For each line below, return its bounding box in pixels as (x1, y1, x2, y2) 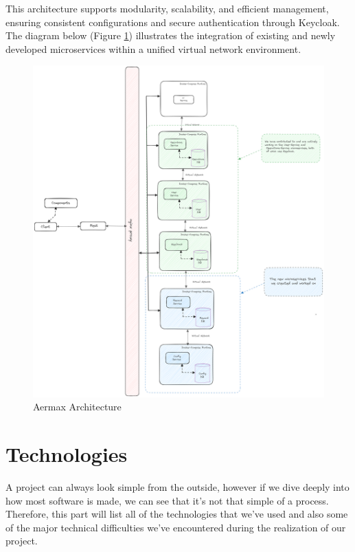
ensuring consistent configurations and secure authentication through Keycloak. (5, 14, 340, 29)
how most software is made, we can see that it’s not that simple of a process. (5, 493, 329, 507)
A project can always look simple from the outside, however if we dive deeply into (5, 480, 350, 494)
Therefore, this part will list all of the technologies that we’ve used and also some (5, 507, 348, 521)
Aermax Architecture (33, 399, 122, 414)
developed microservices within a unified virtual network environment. (5, 41, 301, 56)
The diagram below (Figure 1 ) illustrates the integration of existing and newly (5, 28, 336, 43)
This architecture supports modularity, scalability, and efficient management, (5, 1, 329, 15)
